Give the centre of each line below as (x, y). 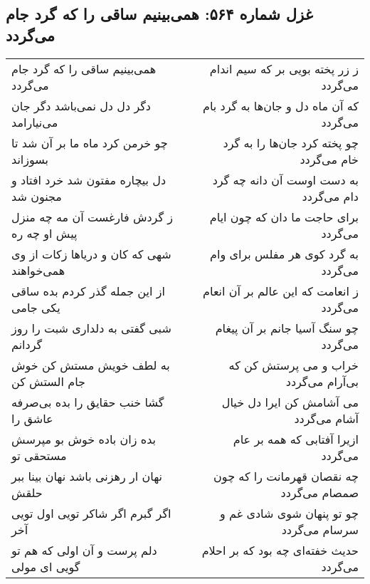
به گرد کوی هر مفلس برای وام (284, 254)
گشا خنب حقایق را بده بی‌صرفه (88, 402)
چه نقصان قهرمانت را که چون (286, 476)
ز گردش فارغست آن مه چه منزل (92, 217)
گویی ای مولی (46, 566)
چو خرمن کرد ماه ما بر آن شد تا (90, 142)
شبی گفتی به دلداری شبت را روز (91, 328)
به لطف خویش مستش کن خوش (91, 365)
